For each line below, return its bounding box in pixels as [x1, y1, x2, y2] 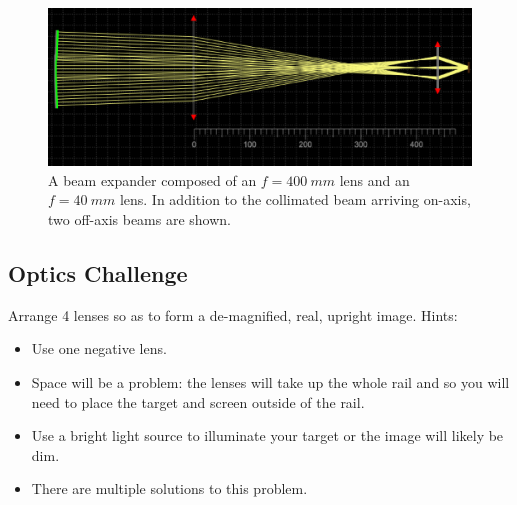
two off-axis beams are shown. [48, 208, 232, 229]
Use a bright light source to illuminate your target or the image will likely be [31, 425, 504, 446]
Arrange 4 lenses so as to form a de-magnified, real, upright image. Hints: [8, 304, 458, 325]
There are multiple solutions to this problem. [31, 478, 308, 499]
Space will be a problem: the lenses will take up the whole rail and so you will [31, 371, 510, 392]
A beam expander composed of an [48, 169, 257, 190]
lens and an [339, 169, 410, 190]
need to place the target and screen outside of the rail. [31, 391, 365, 412]
